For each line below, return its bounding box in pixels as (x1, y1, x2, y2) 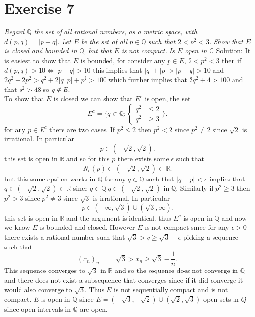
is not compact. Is (121, 45, 175, 56)
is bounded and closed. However (40, 222, 135, 232)
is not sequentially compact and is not (114, 284, 228, 294)
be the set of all (81, 36, 127, 46)
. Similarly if (176, 183, 213, 193)
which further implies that (108, 74, 187, 85)
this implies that (93, 65, 142, 75)
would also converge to (4, 284, 72, 294)
